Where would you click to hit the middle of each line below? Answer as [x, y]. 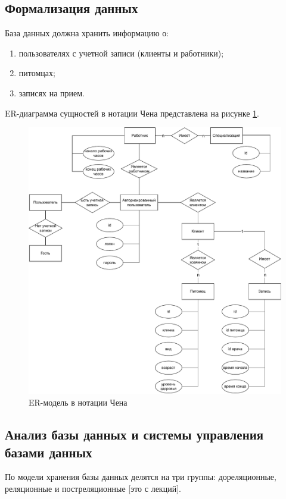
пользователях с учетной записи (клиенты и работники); [121, 53]
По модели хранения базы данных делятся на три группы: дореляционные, [141, 477]
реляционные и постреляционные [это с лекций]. [93, 489]
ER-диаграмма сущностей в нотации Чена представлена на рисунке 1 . [132, 113]
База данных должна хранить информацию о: [87, 33]
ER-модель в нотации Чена [78, 402]
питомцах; [37, 73]
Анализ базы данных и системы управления [134, 434]
